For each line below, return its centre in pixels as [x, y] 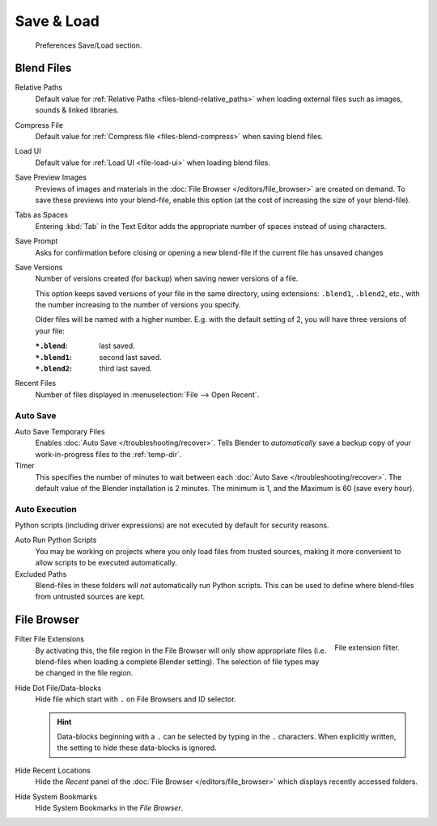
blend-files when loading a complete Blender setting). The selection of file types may [177, 662]
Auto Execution [46, 509]
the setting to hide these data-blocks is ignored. [137, 748]
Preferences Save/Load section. [89, 45]
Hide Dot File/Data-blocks [58, 688]
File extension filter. [367, 648]
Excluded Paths [41, 574]
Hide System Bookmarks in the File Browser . [109, 808]
